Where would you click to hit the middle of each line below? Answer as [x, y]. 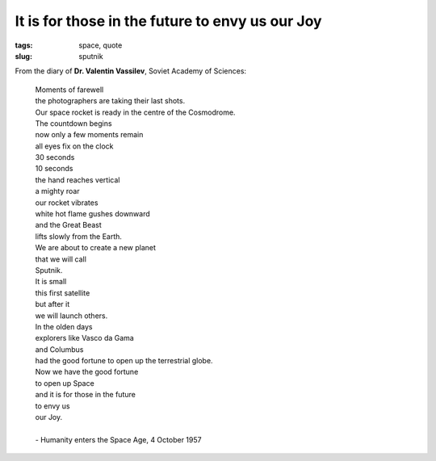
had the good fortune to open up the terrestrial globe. [124, 361]
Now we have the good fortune [87, 372]
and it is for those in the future [86, 395]
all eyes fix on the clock [74, 146]
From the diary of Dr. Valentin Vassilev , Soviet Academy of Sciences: [130, 71]
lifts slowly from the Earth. [79, 236]
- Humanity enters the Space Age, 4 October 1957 [118, 439]
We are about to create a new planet [96, 248]
